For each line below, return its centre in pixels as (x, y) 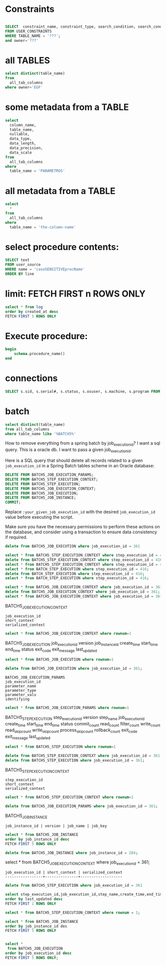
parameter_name (21, 686)
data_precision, (26, 148)
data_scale (21, 152)
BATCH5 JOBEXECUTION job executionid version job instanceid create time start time (82, 643)
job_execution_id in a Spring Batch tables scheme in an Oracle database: (80, 466)
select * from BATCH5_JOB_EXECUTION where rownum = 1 (59, 660)
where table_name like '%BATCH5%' (41, 434)
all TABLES (28, 60)
